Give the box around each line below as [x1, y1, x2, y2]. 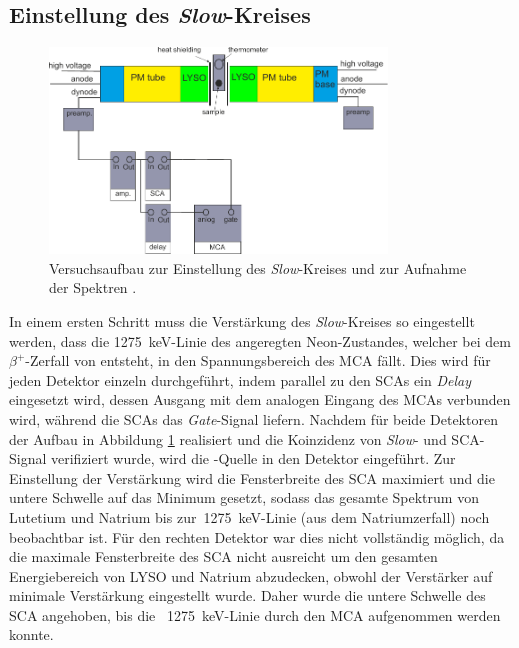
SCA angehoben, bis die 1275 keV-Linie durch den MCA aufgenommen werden [9, 604, 501, 625]
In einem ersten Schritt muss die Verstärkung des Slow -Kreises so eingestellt [9, 310, 475, 331]
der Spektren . [49, 277, 137, 298]
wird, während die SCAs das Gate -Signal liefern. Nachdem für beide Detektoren [9, 408, 498, 429]
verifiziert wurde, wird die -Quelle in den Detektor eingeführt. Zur [51, 448, 456, 469]
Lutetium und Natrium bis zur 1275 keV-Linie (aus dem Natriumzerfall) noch [9, 506, 490, 527]
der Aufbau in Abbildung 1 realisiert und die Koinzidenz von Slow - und [9, 428, 447, 449]
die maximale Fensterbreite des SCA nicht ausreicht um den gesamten [9, 546, 438, 567]
